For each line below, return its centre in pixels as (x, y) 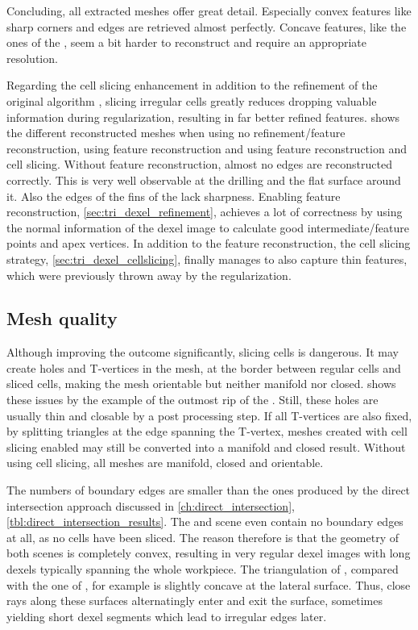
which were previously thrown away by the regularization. (149, 275)
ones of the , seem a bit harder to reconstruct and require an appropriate (186, 42)
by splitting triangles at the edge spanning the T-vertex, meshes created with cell (207, 431)
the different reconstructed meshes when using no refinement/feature (176, 133)
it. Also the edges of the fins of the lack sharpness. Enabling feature (174, 196)
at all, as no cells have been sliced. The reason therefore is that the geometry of (203, 537)
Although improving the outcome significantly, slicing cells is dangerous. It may (203, 352)
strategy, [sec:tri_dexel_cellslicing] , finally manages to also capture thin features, (207, 259)
